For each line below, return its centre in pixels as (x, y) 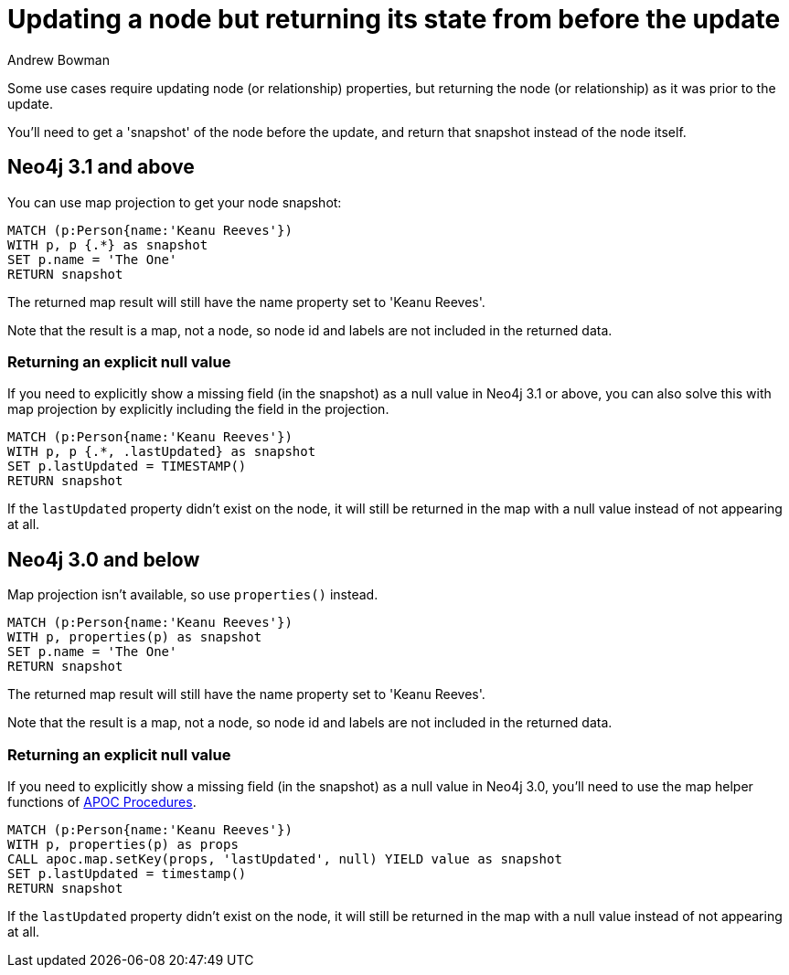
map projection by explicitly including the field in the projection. (198, 409)
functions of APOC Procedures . (102, 801)
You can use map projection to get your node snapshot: (175, 202)
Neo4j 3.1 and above (101, 167)
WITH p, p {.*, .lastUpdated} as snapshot (162, 452)
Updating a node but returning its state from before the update (394, 19)
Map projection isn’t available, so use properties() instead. (193, 595)
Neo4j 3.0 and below (104, 559)
